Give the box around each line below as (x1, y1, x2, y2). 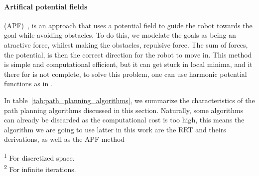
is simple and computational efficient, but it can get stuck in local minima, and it (4, 59, 253, 69)
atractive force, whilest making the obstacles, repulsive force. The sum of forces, (4, 39, 248, 50)
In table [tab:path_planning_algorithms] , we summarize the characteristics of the (4, 95, 255, 105)
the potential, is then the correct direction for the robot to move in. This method (4, 49, 252, 59)
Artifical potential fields (4, 1, 88, 11)
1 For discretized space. (4, 151, 75, 163)
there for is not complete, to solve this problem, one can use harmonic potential (4, 68, 247, 79)
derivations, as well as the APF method (4, 134, 125, 144)
